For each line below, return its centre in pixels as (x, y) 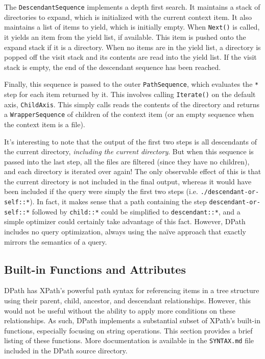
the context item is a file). (45, 124)
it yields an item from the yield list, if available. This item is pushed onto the (125, 37)
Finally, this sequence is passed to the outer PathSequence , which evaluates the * (131, 84)
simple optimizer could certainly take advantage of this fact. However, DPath (125, 221)
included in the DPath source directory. (66, 351)
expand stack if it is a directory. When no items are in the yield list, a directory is (132, 47)
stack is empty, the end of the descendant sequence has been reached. (113, 67)
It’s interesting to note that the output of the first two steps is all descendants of (130, 141)
